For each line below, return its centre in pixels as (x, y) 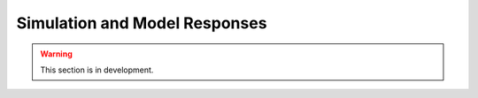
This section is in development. (97, 70)
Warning (56, 54)
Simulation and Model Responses (142, 23)
